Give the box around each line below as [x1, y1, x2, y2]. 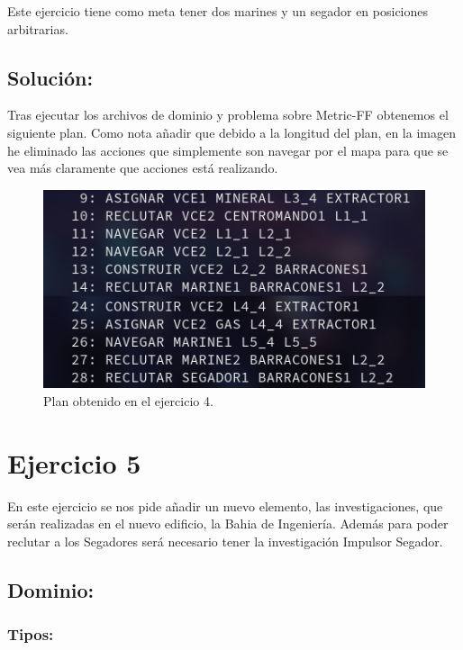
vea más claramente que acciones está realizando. [7, 158, 278, 177]
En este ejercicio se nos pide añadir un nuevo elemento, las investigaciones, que [7, 496, 443, 515]
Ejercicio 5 [7, 444, 141, 481]
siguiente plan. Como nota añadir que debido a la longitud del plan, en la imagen [7, 122, 456, 141]
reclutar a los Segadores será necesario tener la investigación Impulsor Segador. [7, 531, 443, 550]
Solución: [7, 63, 94, 91]
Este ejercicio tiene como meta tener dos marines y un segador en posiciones [7, 2, 429, 20]
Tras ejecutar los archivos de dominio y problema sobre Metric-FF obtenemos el [7, 105, 449, 124]
